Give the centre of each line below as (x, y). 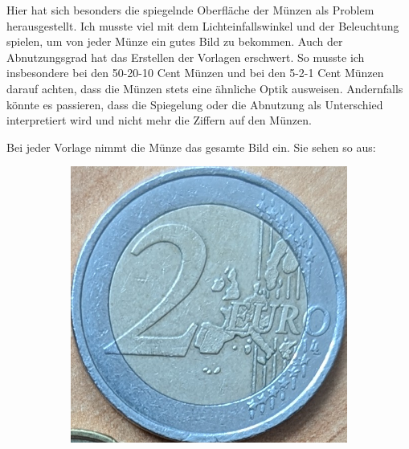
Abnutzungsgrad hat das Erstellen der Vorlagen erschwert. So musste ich (186, 57)
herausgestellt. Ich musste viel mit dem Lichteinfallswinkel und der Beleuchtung (203, 25)
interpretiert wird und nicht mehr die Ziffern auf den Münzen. (159, 120)
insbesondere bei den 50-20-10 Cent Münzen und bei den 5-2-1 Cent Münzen (195, 73)
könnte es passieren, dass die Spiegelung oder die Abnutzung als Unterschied (195, 104)
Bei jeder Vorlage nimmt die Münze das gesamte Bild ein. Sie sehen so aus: (191, 147)
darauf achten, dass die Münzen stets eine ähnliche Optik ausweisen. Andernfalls (205, 88)
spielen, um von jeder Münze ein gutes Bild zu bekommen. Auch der (175, 41)
